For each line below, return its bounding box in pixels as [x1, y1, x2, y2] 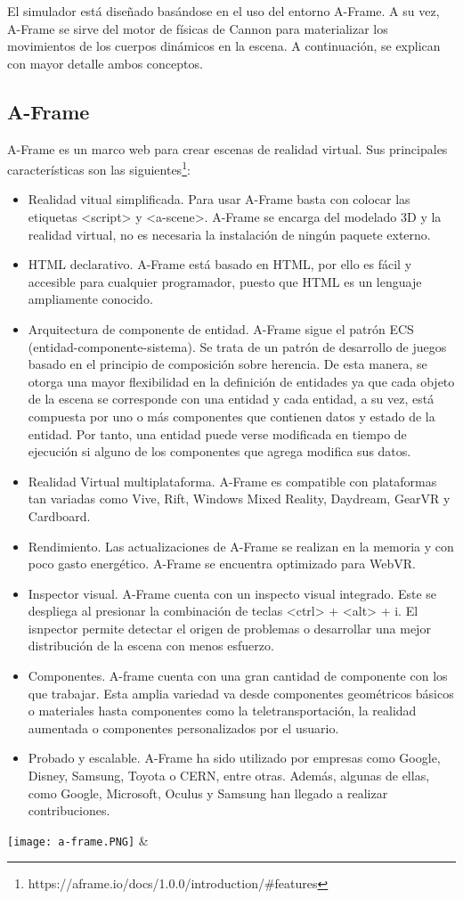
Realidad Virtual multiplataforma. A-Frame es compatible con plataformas [28, 471, 437, 490]
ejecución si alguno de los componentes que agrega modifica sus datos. [28, 442, 411, 461]
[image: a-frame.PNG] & [7, 830, 149, 849]
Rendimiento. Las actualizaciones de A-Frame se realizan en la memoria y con [28, 536, 454, 555]
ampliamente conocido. [28, 290, 153, 308]
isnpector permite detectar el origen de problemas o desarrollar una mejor [28, 618, 431, 637]
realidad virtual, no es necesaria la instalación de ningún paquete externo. [28, 225, 431, 243]
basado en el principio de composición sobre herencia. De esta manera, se [28, 355, 427, 373]
